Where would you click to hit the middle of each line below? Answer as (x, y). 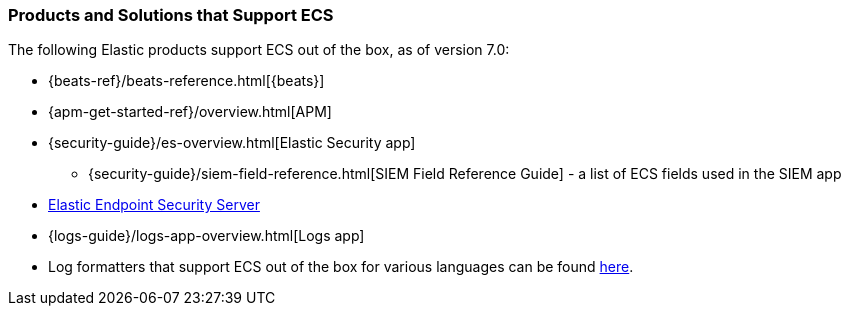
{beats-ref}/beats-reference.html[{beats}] (186, 81)
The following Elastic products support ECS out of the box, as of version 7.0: (259, 50)
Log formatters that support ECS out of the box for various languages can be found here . (341, 267)
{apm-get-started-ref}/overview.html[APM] (190, 112)
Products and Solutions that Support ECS (171, 15)
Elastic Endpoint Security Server (154, 205)
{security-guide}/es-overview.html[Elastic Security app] (232, 143)
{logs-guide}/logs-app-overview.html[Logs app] (206, 236)
